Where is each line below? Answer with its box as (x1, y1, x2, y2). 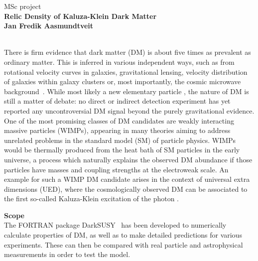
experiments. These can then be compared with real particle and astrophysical (4, 239, 243, 250)
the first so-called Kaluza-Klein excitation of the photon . (4, 193, 179, 204)
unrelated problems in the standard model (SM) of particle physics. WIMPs (4, 134, 236, 145)
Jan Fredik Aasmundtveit (4, 20, 94, 31)
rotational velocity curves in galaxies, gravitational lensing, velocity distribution (4, 66, 248, 77)
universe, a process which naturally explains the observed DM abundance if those (4, 154, 253, 164)
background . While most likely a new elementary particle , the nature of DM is (4, 86, 249, 96)
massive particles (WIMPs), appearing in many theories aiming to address (4, 125, 231, 135)
